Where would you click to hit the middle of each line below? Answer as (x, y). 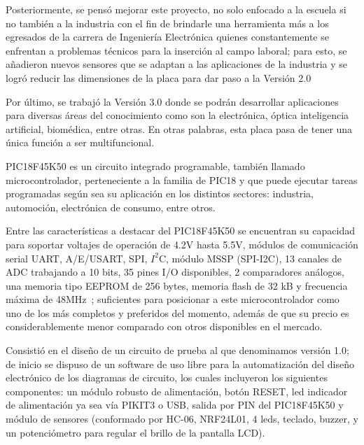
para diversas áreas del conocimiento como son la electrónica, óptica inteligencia (177, 115)
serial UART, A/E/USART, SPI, (77, 258)
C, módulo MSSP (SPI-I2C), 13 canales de (250, 258)
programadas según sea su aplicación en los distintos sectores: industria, (160, 193)
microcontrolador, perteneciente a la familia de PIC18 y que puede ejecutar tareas (182, 179)
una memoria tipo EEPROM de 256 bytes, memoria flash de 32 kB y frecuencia (177, 285)
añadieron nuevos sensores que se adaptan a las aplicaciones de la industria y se (177, 64)
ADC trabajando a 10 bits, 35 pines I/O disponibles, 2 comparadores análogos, (175, 272)
